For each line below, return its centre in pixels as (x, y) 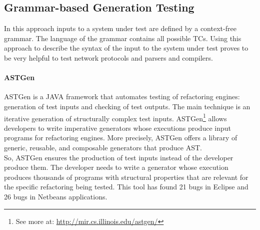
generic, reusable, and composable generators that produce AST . (103, 147)
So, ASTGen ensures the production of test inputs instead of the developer (119, 157)
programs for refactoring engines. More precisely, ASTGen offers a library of (121, 138)
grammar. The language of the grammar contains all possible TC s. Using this (123, 38)
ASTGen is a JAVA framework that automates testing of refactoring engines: (122, 96)
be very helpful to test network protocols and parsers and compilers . (108, 57)
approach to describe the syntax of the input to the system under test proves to (126, 48)
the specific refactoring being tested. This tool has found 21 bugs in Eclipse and (126, 187)
